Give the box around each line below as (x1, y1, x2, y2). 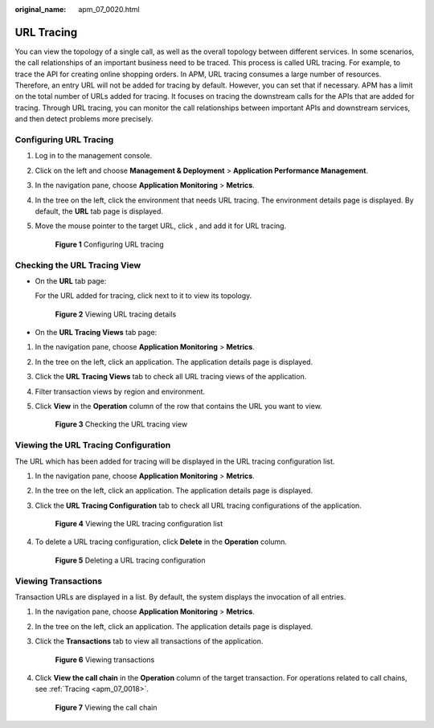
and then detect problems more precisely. (14, 114, 154, 124)
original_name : (14, 5, 67, 14)
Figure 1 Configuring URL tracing (55, 239, 164, 249)
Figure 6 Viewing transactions (55, 655, 155, 665)
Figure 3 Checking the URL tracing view (55, 419, 188, 429)
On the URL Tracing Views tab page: (35, 328, 158, 337)
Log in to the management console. (35, 151, 153, 161)
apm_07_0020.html (78, 5, 140, 14)
